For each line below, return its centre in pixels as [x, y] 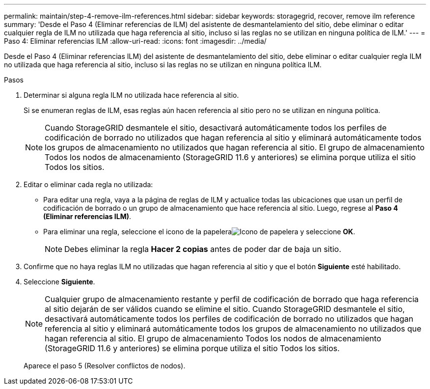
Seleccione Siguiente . [59, 282]
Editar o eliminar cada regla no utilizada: [88, 184]
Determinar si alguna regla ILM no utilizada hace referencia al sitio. [131, 95]
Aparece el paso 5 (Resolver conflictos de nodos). [105, 366]
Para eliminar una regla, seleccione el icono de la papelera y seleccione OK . [199, 232]
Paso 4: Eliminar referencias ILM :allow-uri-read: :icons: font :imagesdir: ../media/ [135, 41]
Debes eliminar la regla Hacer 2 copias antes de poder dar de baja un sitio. [203, 249]
